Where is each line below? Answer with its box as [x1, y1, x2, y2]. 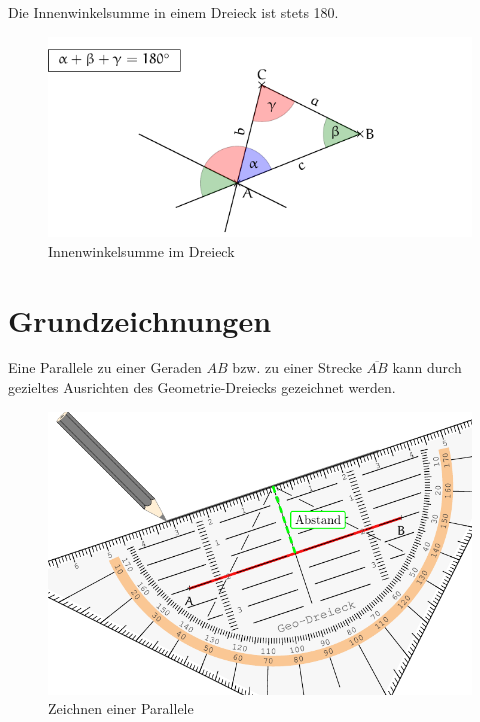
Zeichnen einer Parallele [48, 698, 194, 719]
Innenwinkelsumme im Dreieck [48, 240, 235, 261]
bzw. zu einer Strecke [232, 357, 362, 378]
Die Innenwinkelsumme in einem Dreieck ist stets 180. [8, 2, 339, 22]
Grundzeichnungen [8, 299, 272, 340]
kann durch [392, 357, 462, 378]
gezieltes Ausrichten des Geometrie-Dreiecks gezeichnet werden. [8, 377, 396, 398]
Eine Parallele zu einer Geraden [8, 357, 202, 378]
